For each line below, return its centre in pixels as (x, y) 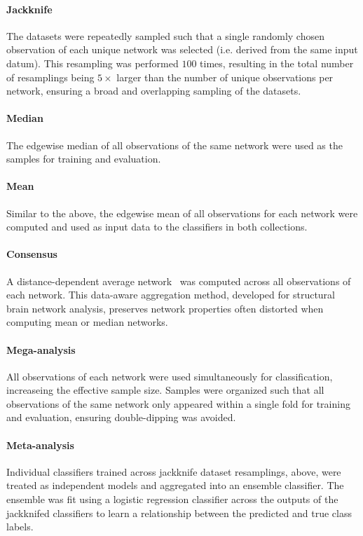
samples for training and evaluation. (84, 159)
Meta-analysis (40, 445)
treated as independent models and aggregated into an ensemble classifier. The (175, 485)
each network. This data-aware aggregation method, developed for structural (171, 295)
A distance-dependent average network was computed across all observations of (179, 281)
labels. (20, 527)
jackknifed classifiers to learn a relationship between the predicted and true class (179, 513)
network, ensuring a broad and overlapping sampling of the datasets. (154, 91)
